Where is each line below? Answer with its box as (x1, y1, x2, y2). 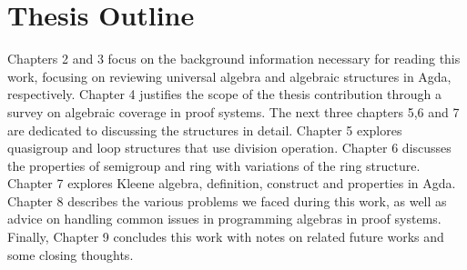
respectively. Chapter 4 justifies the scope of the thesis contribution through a (7, 85, 442, 104)
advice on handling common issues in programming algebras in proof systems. (7, 209, 442, 228)
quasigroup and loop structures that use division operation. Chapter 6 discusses (7, 138, 452, 157)
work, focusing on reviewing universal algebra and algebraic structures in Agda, (7, 66, 452, 85)
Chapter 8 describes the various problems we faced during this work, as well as (7, 191, 447, 210)
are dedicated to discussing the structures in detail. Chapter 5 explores (7, 120, 402, 139)
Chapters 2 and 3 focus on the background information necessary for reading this (7, 49, 461, 68)
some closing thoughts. (7, 245, 134, 264)
